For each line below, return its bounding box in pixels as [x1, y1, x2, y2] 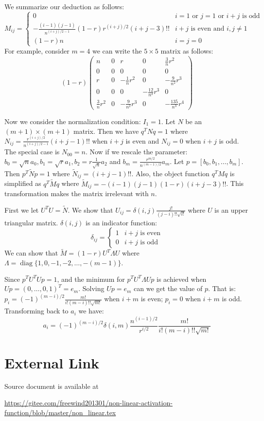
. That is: [208, 283, 236, 293]
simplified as [4, 178, 41, 188]
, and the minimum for [57, 274, 125, 284]
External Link [4, 353, 100, 373]
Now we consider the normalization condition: [4, 116, 141, 126]
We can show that [4, 248, 58, 258]
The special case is [4, 146, 60, 157]
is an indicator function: [86, 217, 157, 227]
